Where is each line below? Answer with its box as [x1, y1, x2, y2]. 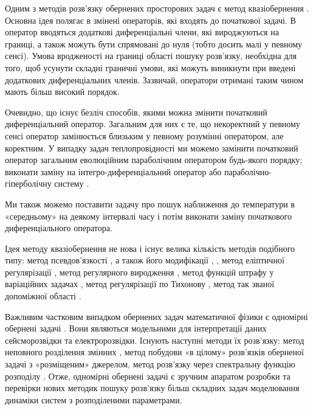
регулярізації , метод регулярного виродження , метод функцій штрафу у [5, 265, 274, 278]
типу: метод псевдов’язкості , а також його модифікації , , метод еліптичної [5, 254, 284, 266]
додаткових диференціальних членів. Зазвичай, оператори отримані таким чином [5, 73, 304, 86]
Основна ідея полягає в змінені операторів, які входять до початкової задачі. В [5, 13, 296, 26]
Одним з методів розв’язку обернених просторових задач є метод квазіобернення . [5, 2, 309, 14]
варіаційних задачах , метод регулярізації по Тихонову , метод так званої [5, 277, 275, 290]
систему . [54, 177, 89, 190]
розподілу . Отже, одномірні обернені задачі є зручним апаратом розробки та [5, 369, 291, 382]
